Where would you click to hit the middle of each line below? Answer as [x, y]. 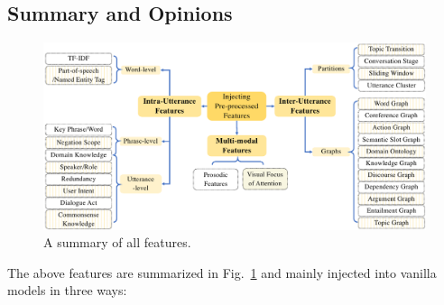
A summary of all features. [117, 242]
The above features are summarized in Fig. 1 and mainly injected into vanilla [222, 272]
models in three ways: [67, 290]
